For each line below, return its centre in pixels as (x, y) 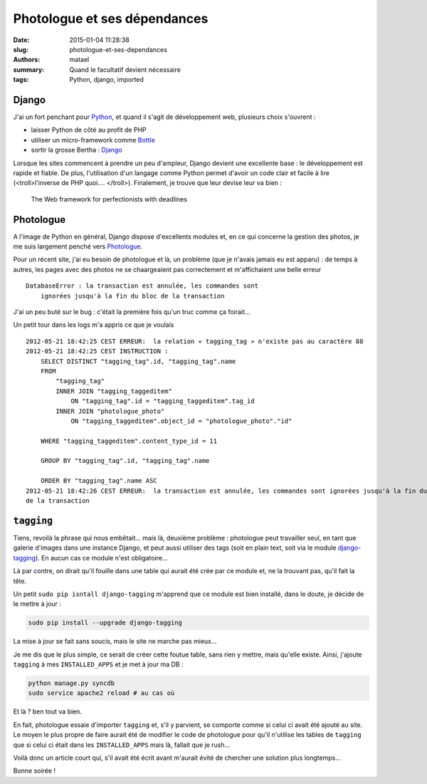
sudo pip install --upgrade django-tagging (105, 623)
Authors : (27, 60)
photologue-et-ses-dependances (118, 49)
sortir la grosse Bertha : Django (77, 150)
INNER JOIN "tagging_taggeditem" (114, 391)
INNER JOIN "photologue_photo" (110, 411)
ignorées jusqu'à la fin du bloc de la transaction (132, 296)
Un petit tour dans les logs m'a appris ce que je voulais (94, 325)
